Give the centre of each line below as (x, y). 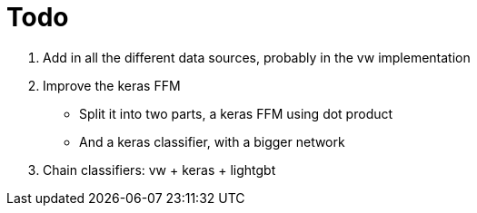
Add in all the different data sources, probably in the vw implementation (257, 57)
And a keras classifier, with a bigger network (212, 141)
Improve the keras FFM (112, 85)
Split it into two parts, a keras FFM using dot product (236, 113)
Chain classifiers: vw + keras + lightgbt (159, 169)
